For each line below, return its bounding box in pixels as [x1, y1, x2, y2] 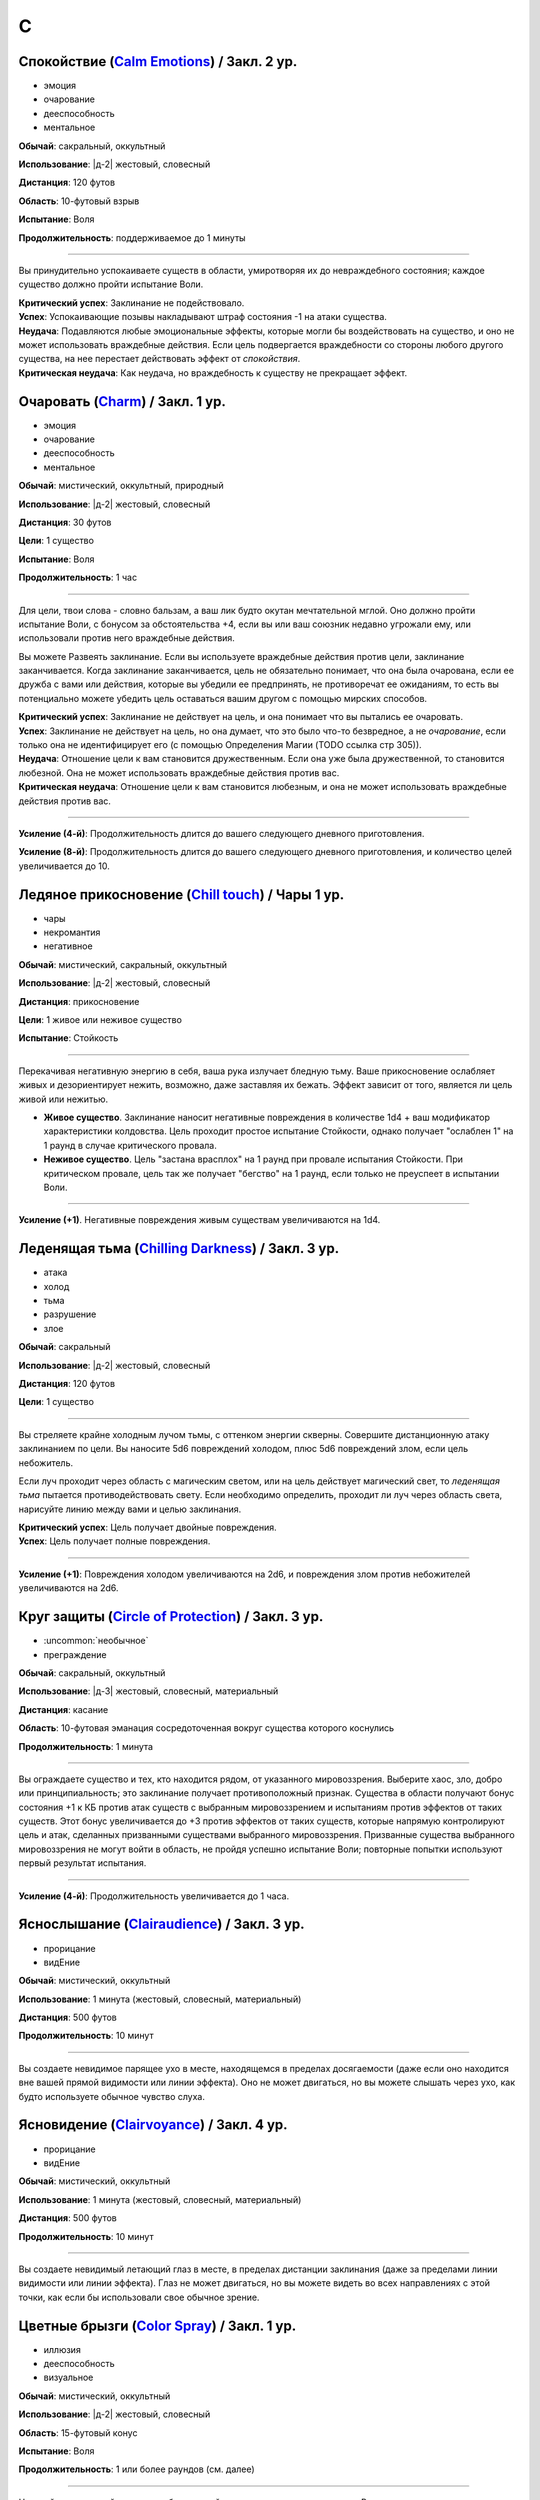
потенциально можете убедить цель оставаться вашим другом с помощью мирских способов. [18, 692, 428, 704]
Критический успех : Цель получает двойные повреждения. [18, 1521, 277, 1534]
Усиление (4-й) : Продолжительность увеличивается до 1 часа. [18, 1890, 290, 1902]
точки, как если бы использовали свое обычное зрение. [18, 2291, 260, 2303]
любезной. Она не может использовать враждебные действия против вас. [18, 766, 340, 779]
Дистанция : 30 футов [18, 516, 112, 528]
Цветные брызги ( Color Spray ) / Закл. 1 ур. [18, 2317, 297, 2334]
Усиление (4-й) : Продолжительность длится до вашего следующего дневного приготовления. [18, 827, 425, 839]
